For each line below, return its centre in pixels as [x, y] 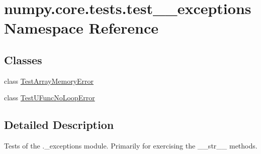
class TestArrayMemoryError [49, 81]
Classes [23, 59]
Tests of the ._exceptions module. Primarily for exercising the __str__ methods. [131, 146]
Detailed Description [59, 125]
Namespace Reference [81, 28]
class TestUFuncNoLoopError [50, 98]
